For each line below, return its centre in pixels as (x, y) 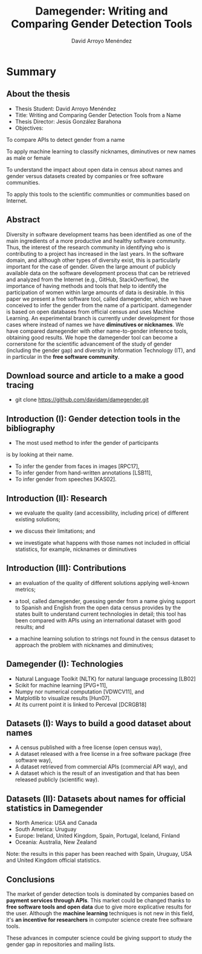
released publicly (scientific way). (57, 779)
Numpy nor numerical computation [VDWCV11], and (80, 692)
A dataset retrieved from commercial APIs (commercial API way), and (101, 767)
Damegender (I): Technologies (65, 664)
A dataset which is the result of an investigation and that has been (97, 773)
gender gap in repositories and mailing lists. (61, 944)
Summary (31, 72)
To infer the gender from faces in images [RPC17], (77, 466)
